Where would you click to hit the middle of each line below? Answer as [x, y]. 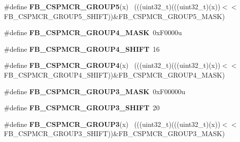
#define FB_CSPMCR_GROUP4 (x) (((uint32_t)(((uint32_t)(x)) [112, 65]
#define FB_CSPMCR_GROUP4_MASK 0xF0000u [93, 32]
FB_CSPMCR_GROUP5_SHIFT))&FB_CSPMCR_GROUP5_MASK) [114, 16]
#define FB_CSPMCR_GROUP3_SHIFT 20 [82, 108]
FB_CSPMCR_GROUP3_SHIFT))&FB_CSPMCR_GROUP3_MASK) [114, 133]
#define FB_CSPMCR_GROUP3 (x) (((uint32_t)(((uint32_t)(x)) [112, 124]
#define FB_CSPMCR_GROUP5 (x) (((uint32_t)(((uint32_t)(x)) [112, 6]
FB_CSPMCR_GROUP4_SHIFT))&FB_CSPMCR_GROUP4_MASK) [114, 74]
